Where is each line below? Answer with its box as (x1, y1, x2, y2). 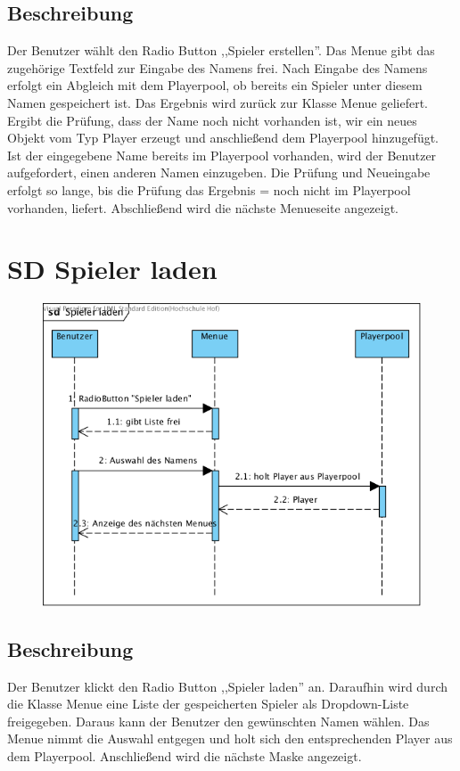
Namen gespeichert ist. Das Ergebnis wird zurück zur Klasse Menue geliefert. (7, 93, 428, 111)
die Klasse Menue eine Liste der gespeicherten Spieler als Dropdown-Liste (7, 694, 409, 713)
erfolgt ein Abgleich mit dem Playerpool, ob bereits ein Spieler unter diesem (7, 76, 423, 94)
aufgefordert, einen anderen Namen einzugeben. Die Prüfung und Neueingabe (7, 163, 431, 182)
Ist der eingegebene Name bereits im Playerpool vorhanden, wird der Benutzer (7, 145, 437, 164)
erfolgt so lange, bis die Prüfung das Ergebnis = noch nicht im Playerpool (7, 180, 411, 199)
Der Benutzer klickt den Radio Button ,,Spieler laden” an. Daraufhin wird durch (7, 677, 448, 695)
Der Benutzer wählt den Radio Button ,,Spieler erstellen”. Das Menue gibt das (7, 41, 435, 60)
